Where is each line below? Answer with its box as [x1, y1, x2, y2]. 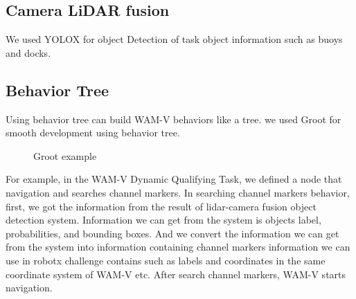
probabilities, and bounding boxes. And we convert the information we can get [6, 226, 339, 240]
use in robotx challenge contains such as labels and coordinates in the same [6, 253, 326, 267]
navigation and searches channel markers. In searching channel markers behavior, [6, 185, 350, 199]
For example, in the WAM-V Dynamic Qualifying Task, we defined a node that [6, 172, 342, 186]
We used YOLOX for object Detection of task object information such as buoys [6, 32, 343, 46]
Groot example [33, 148, 97, 163]
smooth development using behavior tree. [6, 125, 180, 140]
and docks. [6, 45, 51, 60]
